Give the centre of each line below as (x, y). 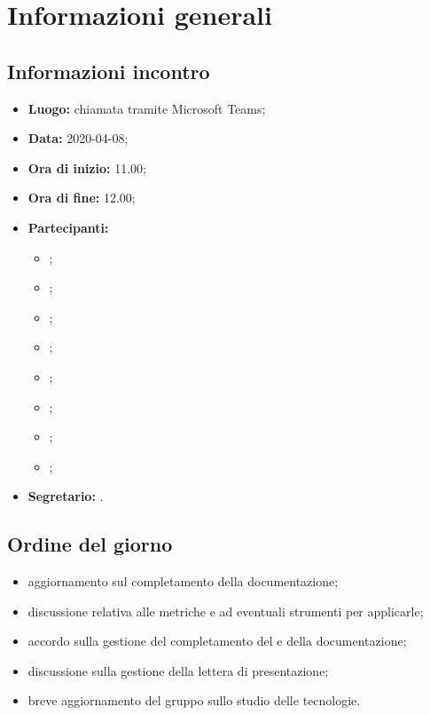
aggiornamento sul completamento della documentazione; (183, 581)
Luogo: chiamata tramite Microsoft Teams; (147, 108)
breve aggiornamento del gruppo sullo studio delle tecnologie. (194, 700)
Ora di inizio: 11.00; (87, 167)
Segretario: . (66, 496)
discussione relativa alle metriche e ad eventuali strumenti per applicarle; (226, 611)
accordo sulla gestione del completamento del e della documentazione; (217, 641)
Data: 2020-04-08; (78, 138)
